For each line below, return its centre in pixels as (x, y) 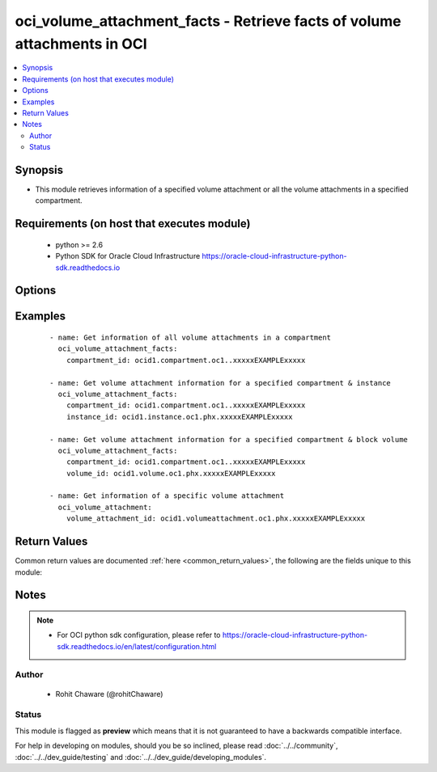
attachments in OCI (81, 44)
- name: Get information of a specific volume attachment (167, 496)
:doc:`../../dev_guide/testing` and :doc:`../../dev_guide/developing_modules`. (141, 757)
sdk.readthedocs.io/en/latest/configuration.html (137, 646)
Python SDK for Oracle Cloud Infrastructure (128, 256)
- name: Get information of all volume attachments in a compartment (191, 337)
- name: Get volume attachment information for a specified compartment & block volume (229, 439)
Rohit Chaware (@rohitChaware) (109, 694)
